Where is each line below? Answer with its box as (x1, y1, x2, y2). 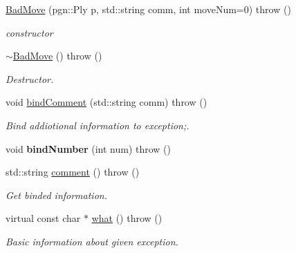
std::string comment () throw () (6, 165, 140, 179)
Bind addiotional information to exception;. (6, 118, 189, 132)
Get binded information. (6, 187, 107, 202)
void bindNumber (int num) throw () (6, 141, 172, 156)
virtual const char (6, 211, 81, 225)
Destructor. (6, 71, 54, 86)
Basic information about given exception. (6, 234, 178, 248)
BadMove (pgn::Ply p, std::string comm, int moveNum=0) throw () (6, 2, 291, 16)
